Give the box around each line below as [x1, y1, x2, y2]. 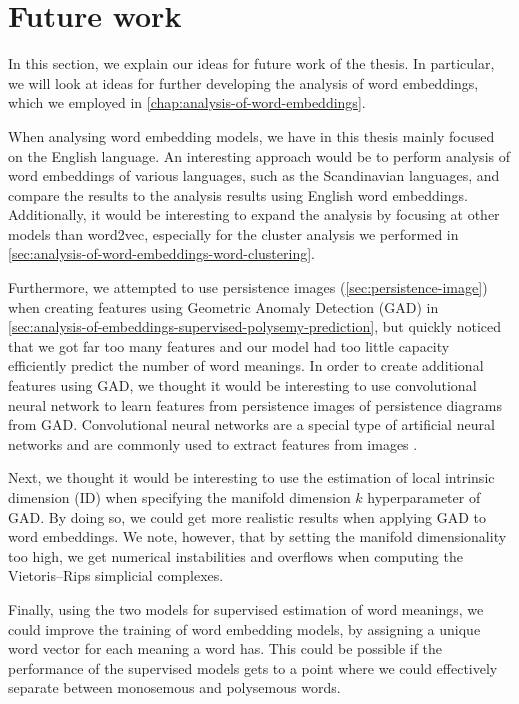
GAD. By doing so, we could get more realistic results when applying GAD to [8, 506, 486, 527]
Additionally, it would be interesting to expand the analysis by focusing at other [8, 204, 500, 225]
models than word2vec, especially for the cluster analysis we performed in [8, 223, 459, 244]
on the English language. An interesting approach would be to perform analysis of [8, 145, 510, 166]
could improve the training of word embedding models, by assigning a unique [8, 618, 481, 639]
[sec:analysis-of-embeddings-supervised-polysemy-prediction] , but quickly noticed [8, 316, 501, 337]
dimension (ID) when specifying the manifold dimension [8, 487, 351, 507]
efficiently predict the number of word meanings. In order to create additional [8, 355, 484, 376]
